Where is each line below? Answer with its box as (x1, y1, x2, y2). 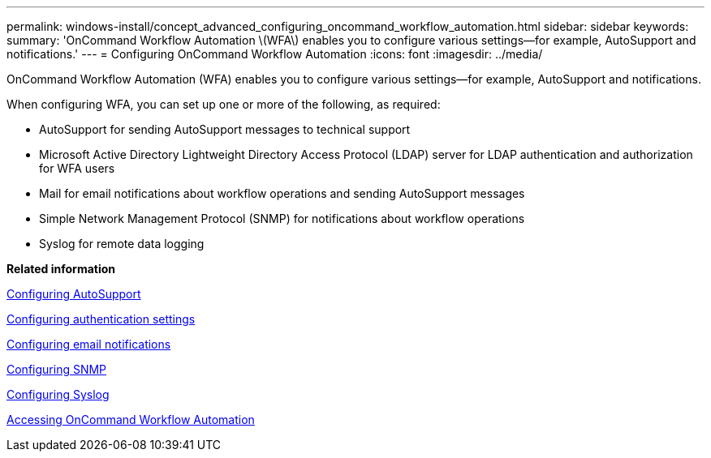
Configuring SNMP (6, 362, 107, 376)
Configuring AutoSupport (6, 287, 141, 301)
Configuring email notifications (6, 337, 171, 351)
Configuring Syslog (6, 387, 110, 401)
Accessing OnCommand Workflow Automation (6, 413, 255, 426)
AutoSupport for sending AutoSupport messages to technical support (39, 122, 411, 136)
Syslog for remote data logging (39, 237, 205, 250)
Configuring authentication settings (6, 312, 196, 326)
